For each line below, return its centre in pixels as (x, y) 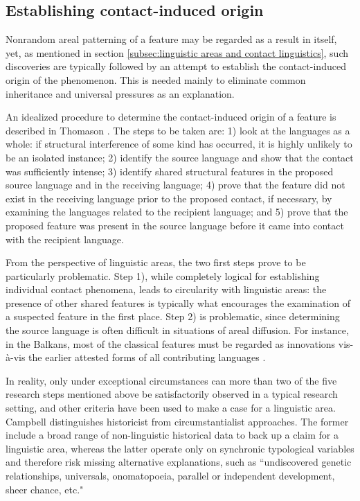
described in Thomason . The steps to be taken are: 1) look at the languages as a (178, 130)
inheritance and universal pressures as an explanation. (120, 93)
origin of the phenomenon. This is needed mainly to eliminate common (156, 79)
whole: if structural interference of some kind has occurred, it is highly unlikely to (179, 144)
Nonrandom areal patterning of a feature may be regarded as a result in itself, (171, 39)
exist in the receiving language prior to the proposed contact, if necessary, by (169, 198)
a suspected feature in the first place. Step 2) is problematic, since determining (173, 316)
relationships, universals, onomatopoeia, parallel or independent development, (170, 476)
